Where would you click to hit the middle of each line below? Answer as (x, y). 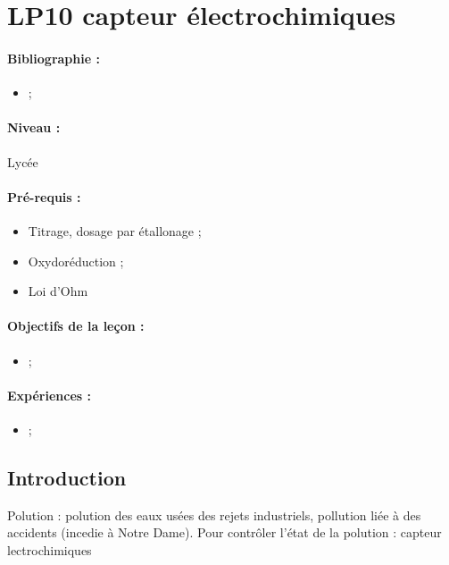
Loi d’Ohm (58, 291)
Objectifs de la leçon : (76, 326)
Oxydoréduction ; (76, 261)
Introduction (67, 477)
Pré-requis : (44, 196)
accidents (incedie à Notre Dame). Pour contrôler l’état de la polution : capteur (224, 532)
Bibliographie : (54, 58)
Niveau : (34, 127)
